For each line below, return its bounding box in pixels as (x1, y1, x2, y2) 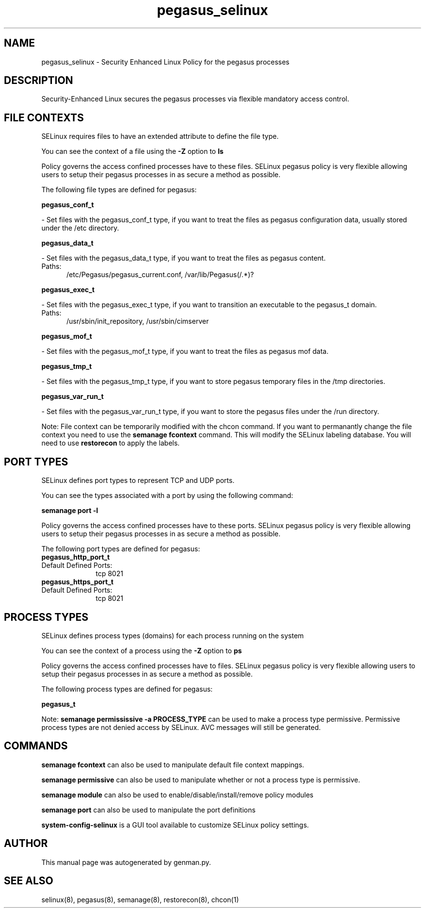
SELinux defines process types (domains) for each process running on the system (41, 631, 304, 640)
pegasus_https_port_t (41, 578, 114, 586)
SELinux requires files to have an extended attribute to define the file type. (41, 132, 279, 141)
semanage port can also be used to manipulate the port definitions (41, 805, 256, 814)
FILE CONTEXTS (4, 111, 84, 124)
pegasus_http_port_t (41, 553, 110, 562)
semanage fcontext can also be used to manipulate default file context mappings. (41, 760, 304, 769)
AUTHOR (4, 837, 48, 850)
